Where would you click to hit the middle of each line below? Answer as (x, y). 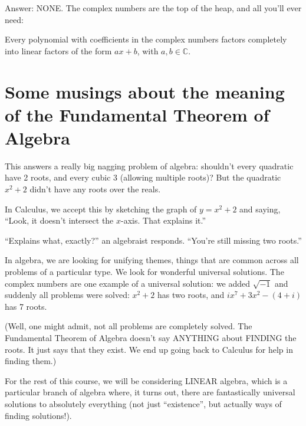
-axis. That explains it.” (164, 220)
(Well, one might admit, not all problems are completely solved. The (129, 326)
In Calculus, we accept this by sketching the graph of (101, 209)
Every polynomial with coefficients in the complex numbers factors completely (146, 39)
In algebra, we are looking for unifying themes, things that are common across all (152, 260)
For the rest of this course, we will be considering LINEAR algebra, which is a (146, 380)
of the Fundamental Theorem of (137, 114)
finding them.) (31, 361)
